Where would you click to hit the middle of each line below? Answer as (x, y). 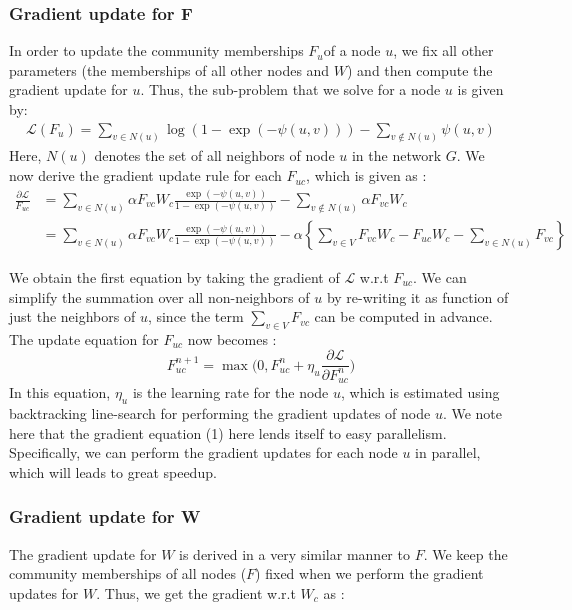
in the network (396, 155)
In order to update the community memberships (156, 50)
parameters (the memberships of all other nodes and (169, 69)
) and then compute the (420, 69)
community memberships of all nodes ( (128, 573)
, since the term (195, 316)
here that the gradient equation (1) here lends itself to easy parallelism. (228, 432)
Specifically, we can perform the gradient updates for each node (203, 452)
